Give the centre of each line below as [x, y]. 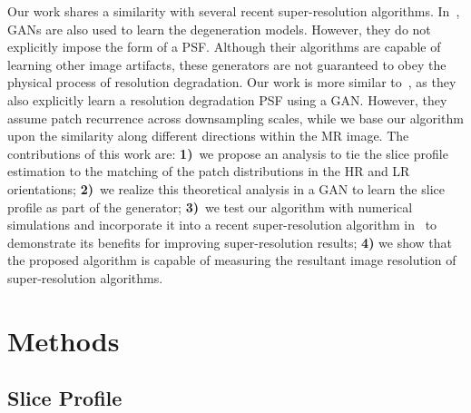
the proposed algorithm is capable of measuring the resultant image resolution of [232, 260]
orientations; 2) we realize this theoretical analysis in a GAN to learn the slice [226, 188]
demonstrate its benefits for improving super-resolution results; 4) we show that [230, 242]
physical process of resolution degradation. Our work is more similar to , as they [232, 82]
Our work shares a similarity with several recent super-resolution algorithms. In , [234, 11]
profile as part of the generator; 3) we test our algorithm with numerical [210, 206]
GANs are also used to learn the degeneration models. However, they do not [219, 29]
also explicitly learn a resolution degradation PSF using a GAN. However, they [227, 99]
